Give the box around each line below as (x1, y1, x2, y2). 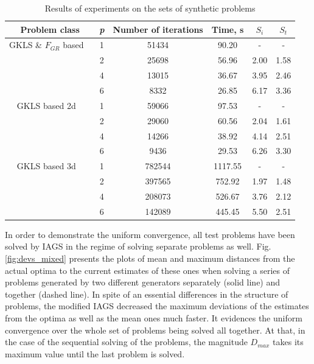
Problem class (20, 23, 80, 35)
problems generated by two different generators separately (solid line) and (5, 276, 281, 289)
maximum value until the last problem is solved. (5, 347, 185, 360)
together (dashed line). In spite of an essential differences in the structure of (5, 287, 288, 300)
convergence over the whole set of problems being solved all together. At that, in (5, 323, 305, 336)
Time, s (211, 23, 244, 35)
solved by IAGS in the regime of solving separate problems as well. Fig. (5, 240, 271, 253)
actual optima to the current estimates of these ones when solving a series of (5, 264, 290, 276)
